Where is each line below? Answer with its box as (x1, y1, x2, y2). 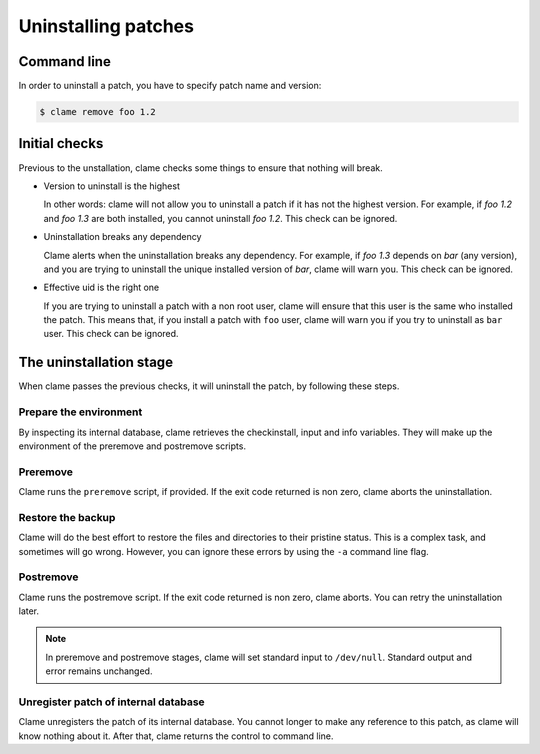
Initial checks (18, 135, 104, 152)
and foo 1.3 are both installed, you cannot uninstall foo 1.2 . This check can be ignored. (43, 212, 398, 224)
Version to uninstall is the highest (43, 180, 180, 192)
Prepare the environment (18, 405, 143, 419)
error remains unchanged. (45, 665, 153, 677)
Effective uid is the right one (43, 281, 160, 294)
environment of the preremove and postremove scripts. (18, 440, 247, 452)
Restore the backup (18, 510, 116, 524)
